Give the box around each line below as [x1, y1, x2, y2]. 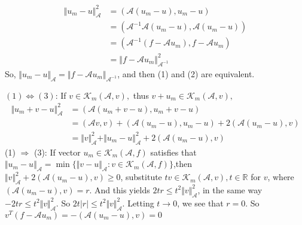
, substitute [120, 171, 162, 183]
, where [267, 171, 294, 183]
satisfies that [150, 145, 197, 158]
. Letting [122, 196, 154, 209]
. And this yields [89, 183, 150, 196]
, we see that [177, 196, 224, 209]
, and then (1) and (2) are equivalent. [117, 67, 255, 80]
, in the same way [197, 183, 263, 196]
